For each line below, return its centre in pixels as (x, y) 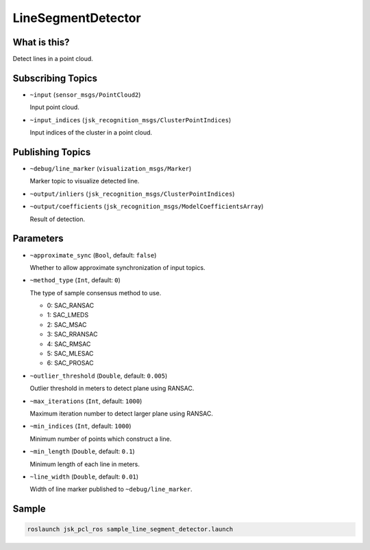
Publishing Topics (52, 152)
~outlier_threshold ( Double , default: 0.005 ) (99, 376)
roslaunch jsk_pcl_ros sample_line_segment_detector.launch (130, 529)
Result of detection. (58, 219)
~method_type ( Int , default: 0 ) (75, 280)
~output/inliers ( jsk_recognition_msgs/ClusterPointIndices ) (132, 194)
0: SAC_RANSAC (71, 306)
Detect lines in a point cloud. (53, 59)
